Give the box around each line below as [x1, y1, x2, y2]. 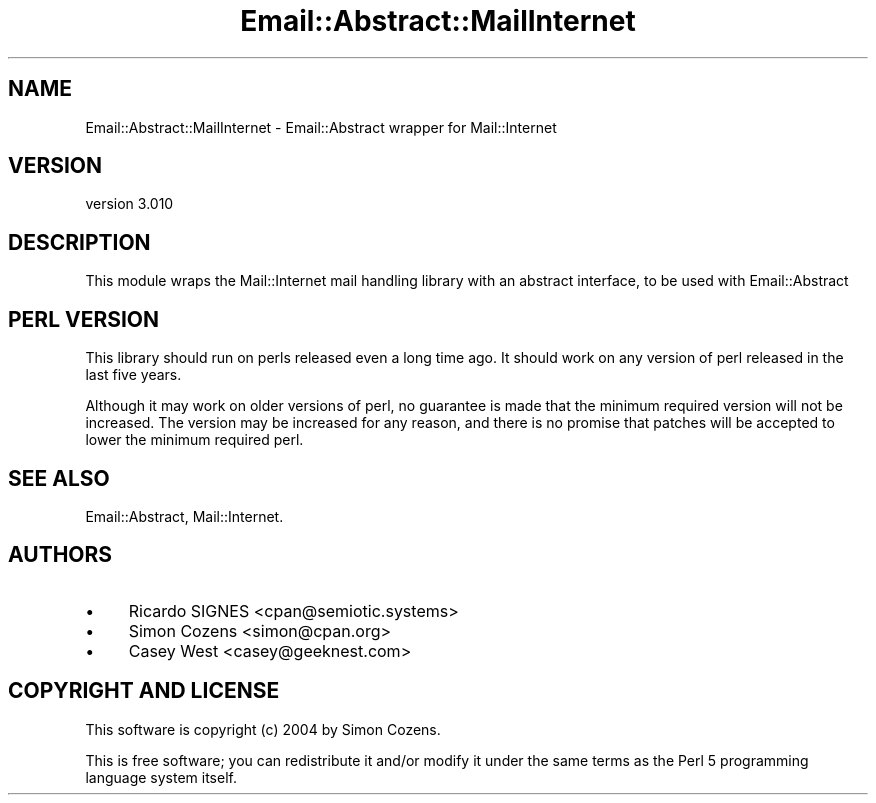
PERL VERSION [8, 306, 160, 332]
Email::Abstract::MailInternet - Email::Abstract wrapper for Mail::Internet [85, 118, 557, 136]
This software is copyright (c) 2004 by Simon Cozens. [85, 720, 441, 738]
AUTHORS [8, 542, 113, 568]
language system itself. [85, 768, 237, 786]
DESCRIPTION [8, 229, 151, 255]
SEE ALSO [8, 465, 110, 491]
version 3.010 [85, 195, 174, 213]
